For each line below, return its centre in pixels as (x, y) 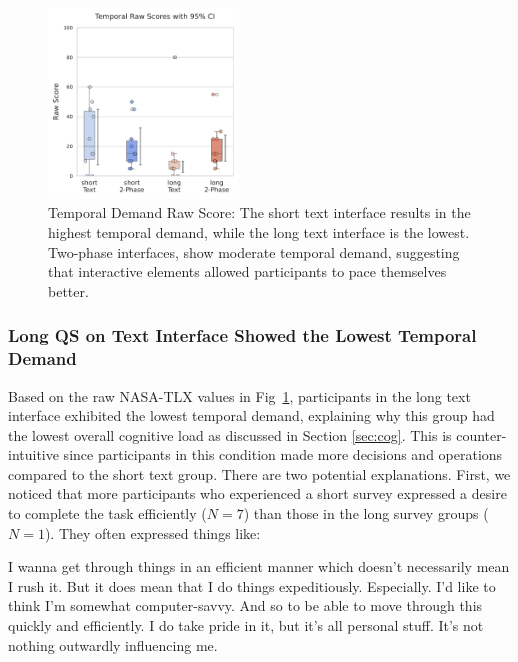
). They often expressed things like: (152, 532)
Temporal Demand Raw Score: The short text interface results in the (259, 212)
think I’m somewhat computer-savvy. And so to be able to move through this (245, 605)
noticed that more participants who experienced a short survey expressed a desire (257, 493)
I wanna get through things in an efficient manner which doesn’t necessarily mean (259, 566)
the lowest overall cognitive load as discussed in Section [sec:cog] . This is (230, 434)
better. (68, 290)
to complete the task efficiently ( (107, 513)
